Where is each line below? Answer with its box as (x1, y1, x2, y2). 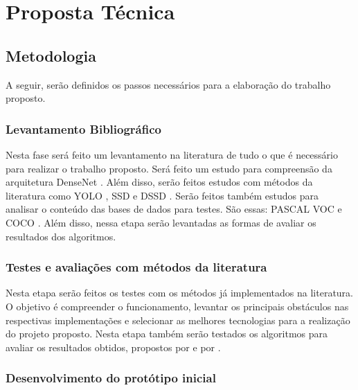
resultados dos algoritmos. (6, 229, 116, 243)
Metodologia (6, 44, 96, 66)
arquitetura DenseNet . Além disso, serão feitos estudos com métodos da (6, 175, 313, 189)
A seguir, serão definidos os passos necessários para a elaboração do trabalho (6, 77, 331, 91)
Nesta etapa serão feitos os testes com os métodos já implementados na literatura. (6, 285, 353, 300)
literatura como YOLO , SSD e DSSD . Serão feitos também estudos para (6, 188, 319, 202)
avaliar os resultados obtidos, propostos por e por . (6, 339, 221, 354)
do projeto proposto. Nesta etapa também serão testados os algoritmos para (6, 326, 328, 341)
